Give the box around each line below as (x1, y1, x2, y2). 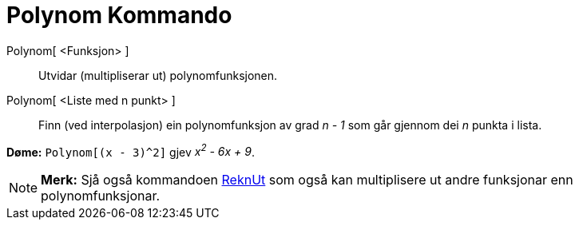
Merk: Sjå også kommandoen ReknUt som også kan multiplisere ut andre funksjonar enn (41, 172, 573, 188)
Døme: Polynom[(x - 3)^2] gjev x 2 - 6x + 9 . (6, 142, 256, 159)
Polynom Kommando (6, 2, 232, 29)
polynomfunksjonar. (41, 188, 161, 204)
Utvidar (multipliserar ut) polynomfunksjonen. (38, 68, 278, 82)
